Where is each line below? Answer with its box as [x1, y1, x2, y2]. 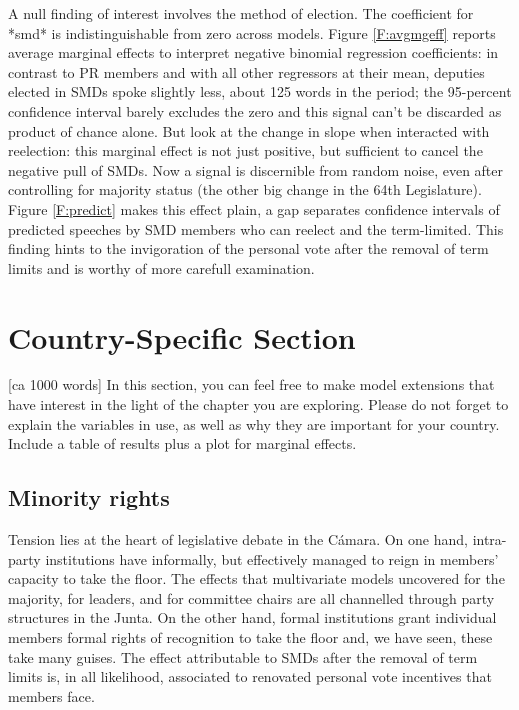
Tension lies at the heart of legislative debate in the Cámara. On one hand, [8, 529, 468, 550]
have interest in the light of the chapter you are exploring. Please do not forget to [8, 394, 509, 415]
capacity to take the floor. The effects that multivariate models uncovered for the [8, 568, 505, 589]
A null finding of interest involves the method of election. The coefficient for [8, 3, 474, 23]
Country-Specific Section [8, 316, 356, 357]
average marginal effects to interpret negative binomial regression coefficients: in [8, 42, 499, 63]
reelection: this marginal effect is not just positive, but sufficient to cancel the [8, 140, 483, 161]
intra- [472, 529, 507, 550]
